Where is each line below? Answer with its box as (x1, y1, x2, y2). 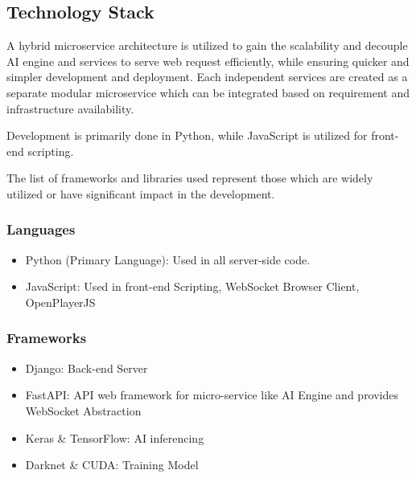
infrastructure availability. (6, 100, 134, 116)
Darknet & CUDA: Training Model (25, 456, 199, 473)
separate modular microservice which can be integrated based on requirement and (6, 84, 410, 100)
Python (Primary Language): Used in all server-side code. (25, 251, 311, 268)
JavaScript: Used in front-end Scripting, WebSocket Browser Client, (25, 278, 360, 295)
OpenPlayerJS (25, 293, 96, 310)
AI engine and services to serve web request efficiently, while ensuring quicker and (6, 52, 410, 69)
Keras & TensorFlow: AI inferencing (25, 429, 204, 446)
